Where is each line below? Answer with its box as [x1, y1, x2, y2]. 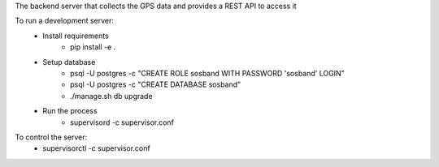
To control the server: [15, 132, 88, 142]
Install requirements [42, 31, 109, 41]
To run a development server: [15, 16, 114, 26]
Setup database [42, 57, 96, 66]
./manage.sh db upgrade [70, 91, 154, 101]
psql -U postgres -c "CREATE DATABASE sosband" [70, 79, 241, 89]
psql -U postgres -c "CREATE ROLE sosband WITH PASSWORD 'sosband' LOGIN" [70, 68, 345, 78]
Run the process [42, 106, 98, 116]
